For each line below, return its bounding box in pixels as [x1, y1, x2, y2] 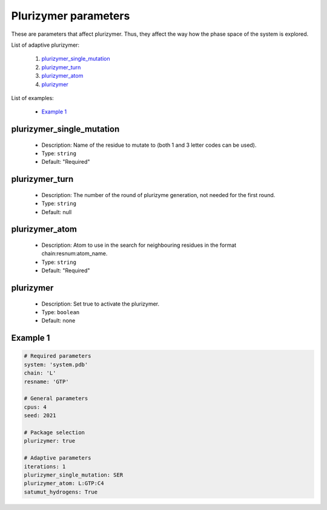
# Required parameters [24, 352, 91, 360]
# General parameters [24, 395, 88, 402]
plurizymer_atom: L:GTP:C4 [24, 480, 104, 487]
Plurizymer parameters [11, 9, 130, 22]
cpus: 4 [24, 403, 47, 411]
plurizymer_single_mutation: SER [24, 471, 124, 478]
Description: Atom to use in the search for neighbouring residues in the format [41, 241, 237, 249]
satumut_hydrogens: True [24, 488, 98, 495]
